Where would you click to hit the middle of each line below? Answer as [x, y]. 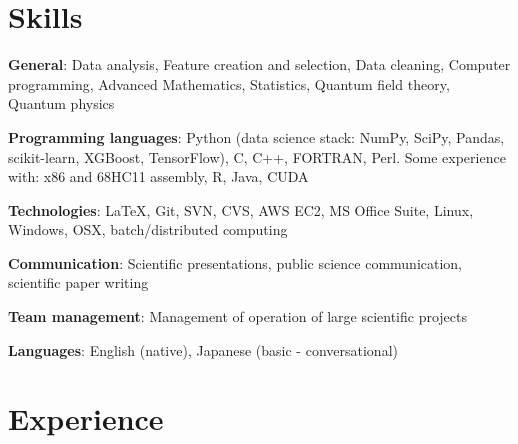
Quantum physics [61, 103]
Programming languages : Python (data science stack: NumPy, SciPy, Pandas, [256, 136]
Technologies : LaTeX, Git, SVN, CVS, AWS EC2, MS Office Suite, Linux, [241, 209]
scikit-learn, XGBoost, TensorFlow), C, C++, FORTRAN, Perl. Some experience [257, 156]
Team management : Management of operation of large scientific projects [237, 316]
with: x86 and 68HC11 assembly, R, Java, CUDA [158, 176]
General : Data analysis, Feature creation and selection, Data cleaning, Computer [259, 64]
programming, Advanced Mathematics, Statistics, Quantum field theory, [229, 83]
